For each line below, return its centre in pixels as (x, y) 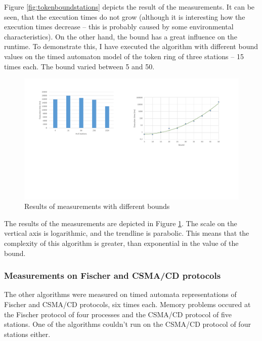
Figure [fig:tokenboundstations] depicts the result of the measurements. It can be (129, 7)
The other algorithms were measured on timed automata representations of (120, 294)
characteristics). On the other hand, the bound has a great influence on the (121, 36)
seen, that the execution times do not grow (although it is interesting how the (125, 16)
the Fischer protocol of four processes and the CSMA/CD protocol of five (118, 314)
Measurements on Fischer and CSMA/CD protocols (113, 275)
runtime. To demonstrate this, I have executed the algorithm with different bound (131, 46)
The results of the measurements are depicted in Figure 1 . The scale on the (121, 223)
